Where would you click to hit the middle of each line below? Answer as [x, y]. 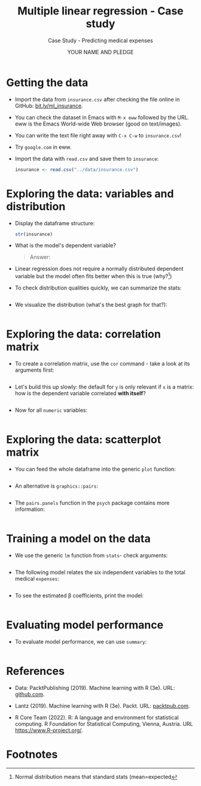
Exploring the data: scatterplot [84, 440]
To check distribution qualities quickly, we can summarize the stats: [98, 288]
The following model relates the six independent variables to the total [100, 572]
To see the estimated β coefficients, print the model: [79, 595]
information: [30, 509]
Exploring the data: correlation [84, 334]
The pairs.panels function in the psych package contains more [92, 503]
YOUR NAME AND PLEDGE [100, 52]
